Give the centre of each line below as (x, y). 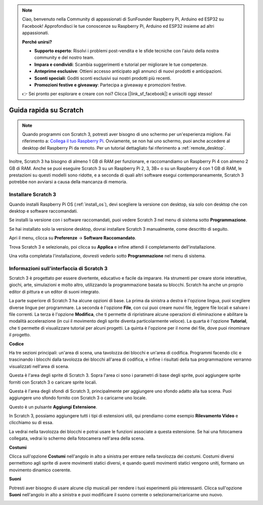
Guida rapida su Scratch (46, 110)
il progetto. (20, 335)
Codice (17, 344)
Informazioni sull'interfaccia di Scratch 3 (58, 268)
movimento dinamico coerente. (40, 470)
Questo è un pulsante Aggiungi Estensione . (53, 407)
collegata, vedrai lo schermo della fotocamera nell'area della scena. (77, 438)
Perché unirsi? (37, 42)
